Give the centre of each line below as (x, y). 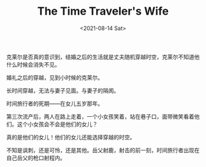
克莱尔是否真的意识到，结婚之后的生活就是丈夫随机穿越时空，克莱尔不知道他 (103, 57)
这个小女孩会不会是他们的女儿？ (57, 124)
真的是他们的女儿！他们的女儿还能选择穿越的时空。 (71, 137)
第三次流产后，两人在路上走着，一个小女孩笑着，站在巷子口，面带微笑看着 (100, 116)
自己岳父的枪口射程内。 (36, 158)
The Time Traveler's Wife (103, 11)
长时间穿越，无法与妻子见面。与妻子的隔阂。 (63, 91)
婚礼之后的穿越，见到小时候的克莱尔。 (55, 77)
